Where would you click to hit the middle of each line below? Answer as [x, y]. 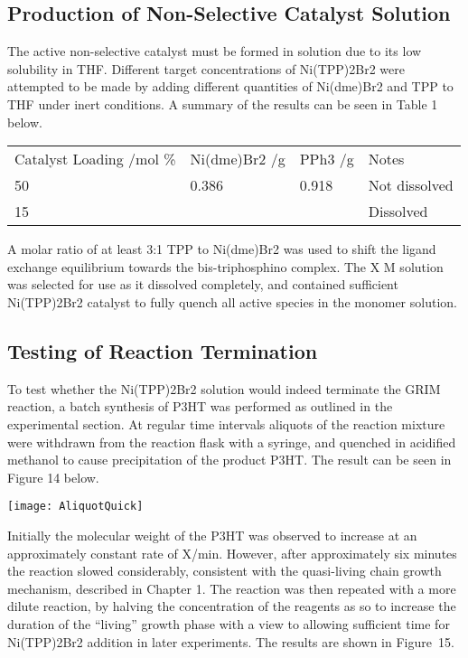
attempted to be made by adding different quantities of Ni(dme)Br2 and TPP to [230, 86]
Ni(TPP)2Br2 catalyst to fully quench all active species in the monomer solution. [232, 301]
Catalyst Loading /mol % [95, 159]
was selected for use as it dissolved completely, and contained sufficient [203, 284]
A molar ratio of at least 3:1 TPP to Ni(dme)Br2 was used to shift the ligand [222, 249]
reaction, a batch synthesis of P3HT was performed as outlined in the [200, 406]
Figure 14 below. [53, 477]
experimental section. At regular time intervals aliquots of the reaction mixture [226, 423]
